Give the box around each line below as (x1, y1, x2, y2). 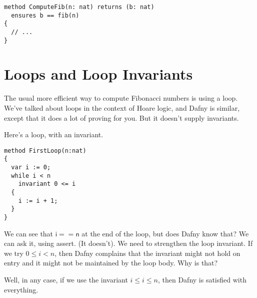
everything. (4, 284, 38, 294)
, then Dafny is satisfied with (157, 274, 246, 285)
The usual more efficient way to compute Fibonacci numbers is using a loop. (4, 93, 238, 103)
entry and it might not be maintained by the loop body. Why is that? (4, 257, 218, 268)
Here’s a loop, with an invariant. (4, 129, 103, 140)
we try (4, 247, 23, 258)
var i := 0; (11, 164, 51, 171)
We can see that (4, 228, 53, 238)
